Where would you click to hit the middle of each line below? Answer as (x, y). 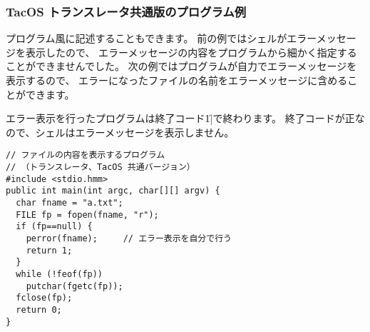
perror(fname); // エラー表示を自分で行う (129, 238)
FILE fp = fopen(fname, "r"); (87, 215)
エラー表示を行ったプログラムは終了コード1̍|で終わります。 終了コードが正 (180, 118)
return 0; (39, 310)
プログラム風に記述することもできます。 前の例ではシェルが (147, 38)
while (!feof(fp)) (60, 274)
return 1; (49, 250)
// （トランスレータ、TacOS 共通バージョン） (101, 167)
